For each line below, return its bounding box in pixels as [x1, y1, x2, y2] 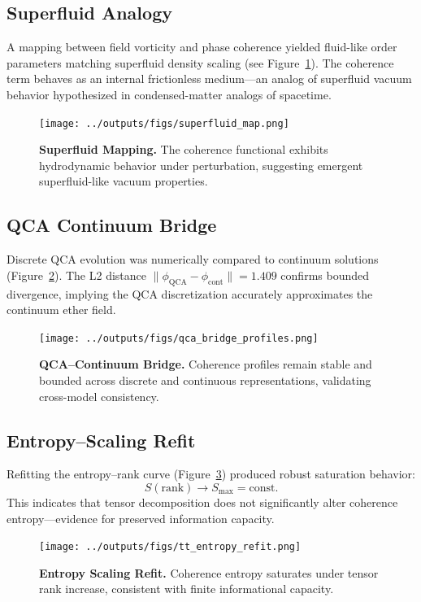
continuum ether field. [7, 301, 116, 318]
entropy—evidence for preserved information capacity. [7, 509, 275, 526]
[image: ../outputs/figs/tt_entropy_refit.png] [39, 541, 302, 553]
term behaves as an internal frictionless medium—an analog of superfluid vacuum [7, 70, 412, 87]
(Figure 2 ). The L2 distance [7, 266, 147, 283]
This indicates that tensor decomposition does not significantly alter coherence [7, 494, 398, 511]
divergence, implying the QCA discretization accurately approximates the [7, 285, 373, 302]
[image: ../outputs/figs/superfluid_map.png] [39, 117, 289, 129]
